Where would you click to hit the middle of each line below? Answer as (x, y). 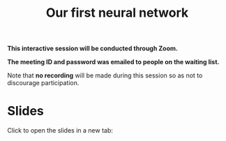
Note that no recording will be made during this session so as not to (105, 75)
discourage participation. (43, 83)
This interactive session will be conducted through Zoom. (92, 49)
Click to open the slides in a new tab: (60, 131)
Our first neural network (117, 13)
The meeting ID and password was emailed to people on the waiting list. (113, 62)
